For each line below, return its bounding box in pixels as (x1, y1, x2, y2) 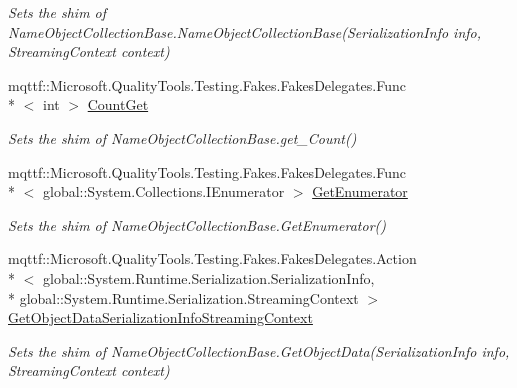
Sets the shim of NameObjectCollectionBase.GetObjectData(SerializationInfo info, (8, 340, 510, 361)
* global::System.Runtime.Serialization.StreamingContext (8, 287, 359, 308)
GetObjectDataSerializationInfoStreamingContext (8, 307, 313, 328)
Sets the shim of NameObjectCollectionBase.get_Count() (8, 127, 357, 148)
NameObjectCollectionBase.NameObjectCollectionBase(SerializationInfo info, (8, 21, 482, 42)
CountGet (87, 94, 149, 115)
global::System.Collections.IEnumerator (42, 181, 285, 202)
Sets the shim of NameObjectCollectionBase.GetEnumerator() (8, 214, 387, 235)
